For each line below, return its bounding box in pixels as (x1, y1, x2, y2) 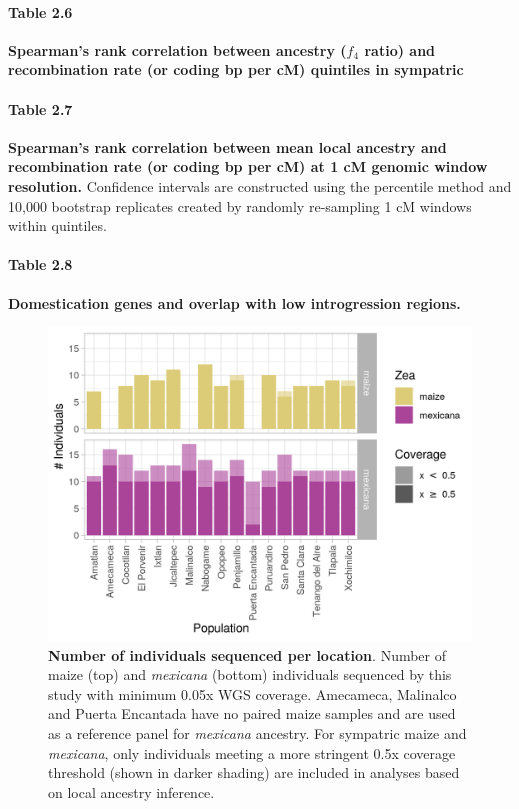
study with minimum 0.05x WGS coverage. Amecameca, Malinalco (48, 683, 457, 704)
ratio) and (364, 39, 436, 60)
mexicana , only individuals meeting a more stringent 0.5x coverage (48, 742, 456, 763)
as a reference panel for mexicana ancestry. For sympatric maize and (48, 722, 467, 743)
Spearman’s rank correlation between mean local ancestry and (8, 136, 447, 157)
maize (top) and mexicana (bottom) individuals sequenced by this (48, 664, 452, 685)
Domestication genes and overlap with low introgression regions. (8, 292, 461, 313)
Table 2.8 (8, 254, 73, 275)
